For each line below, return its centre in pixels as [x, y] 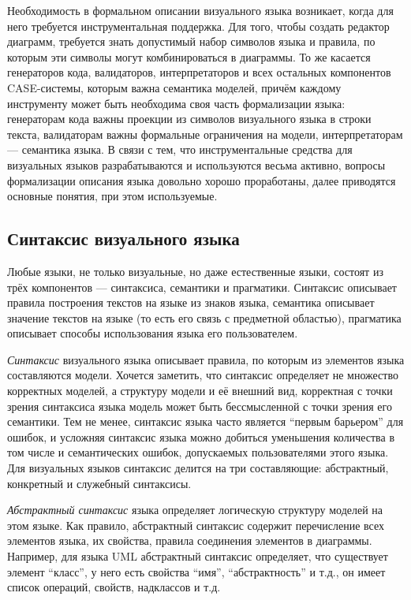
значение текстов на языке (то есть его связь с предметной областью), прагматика [204, 317]
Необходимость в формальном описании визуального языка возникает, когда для [200, 10]
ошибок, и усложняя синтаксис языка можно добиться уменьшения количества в [201, 436]
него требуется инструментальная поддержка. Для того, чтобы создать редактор [198, 26]
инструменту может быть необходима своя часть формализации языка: [176, 103]
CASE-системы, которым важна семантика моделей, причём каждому [174, 87]
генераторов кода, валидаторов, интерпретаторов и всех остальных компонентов [199, 72]
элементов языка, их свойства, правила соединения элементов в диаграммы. [190, 540]
